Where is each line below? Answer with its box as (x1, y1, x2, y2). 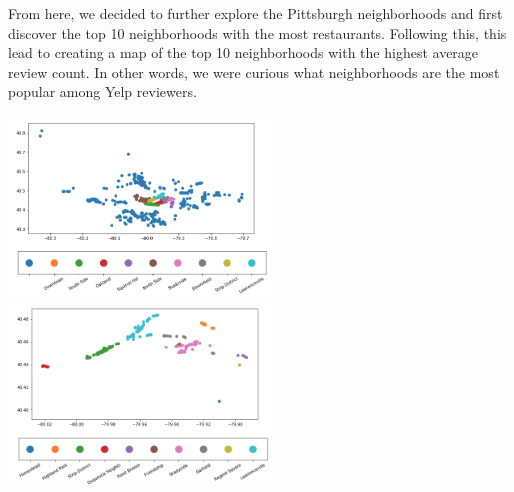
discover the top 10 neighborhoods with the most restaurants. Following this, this (8, 22, 507, 43)
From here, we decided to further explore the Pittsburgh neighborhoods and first (8, 3, 503, 23)
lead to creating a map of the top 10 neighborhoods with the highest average (8, 42, 479, 63)
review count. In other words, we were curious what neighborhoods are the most (8, 61, 500, 82)
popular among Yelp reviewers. (8, 81, 197, 102)
